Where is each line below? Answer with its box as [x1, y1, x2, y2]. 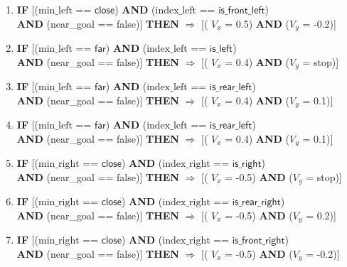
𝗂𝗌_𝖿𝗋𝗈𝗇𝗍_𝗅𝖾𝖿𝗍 [218, 6, 265, 16]
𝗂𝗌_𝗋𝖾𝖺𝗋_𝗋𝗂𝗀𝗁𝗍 [232, 197, 281, 208]
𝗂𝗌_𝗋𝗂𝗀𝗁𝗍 [232, 159, 262, 170]
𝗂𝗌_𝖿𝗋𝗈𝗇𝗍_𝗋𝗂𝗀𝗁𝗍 [232, 236, 285, 246]
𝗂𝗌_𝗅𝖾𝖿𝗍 [209, 44, 233, 55]
